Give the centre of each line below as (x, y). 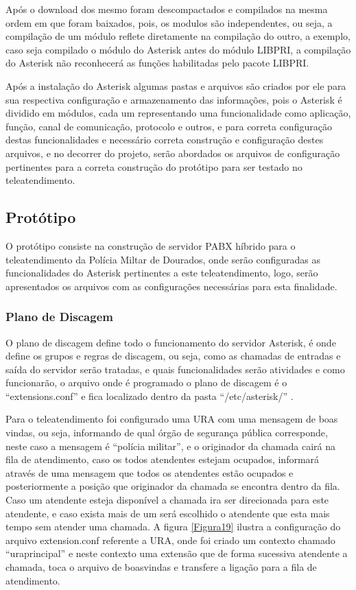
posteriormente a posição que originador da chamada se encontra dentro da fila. (173, 486)
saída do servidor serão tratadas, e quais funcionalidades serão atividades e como (175, 369)
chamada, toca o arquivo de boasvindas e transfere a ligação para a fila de (161, 567)
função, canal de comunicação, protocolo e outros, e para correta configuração (169, 126)
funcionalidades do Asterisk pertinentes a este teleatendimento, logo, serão (162, 273)
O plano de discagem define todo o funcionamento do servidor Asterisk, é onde (171, 342)
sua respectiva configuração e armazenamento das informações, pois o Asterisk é (174, 99)
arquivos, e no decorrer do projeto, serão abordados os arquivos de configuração (173, 153)
